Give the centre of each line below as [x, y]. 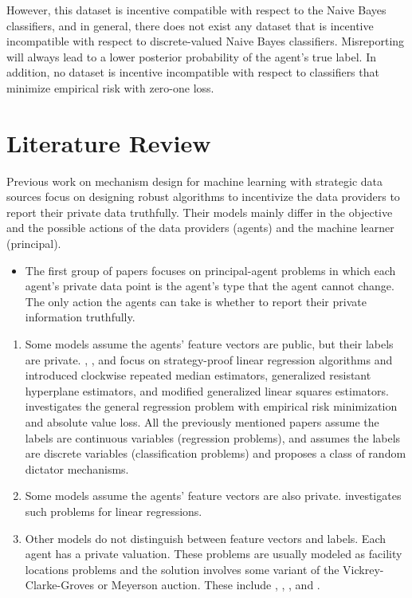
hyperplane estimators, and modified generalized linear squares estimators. [207, 390]
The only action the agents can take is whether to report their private [196, 301]
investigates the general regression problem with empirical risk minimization [211, 406]
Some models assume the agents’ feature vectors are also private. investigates [213, 496]
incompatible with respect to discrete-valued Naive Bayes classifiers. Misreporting [206, 41]
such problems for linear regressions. [114, 511]
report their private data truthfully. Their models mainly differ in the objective [200, 212]
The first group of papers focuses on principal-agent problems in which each [210, 270]
